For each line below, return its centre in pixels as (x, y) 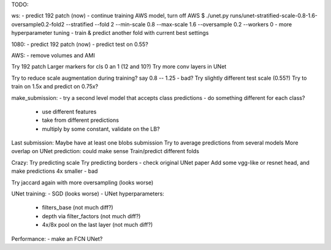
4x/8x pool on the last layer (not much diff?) (97, 225)
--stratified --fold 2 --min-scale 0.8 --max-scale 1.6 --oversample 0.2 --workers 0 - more (179, 24)
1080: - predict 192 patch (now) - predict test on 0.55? (80, 44)
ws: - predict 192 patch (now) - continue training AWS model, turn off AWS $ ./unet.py (120, 16)
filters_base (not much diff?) (78, 208)
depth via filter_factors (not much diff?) (91, 216)
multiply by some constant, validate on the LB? (101, 129)
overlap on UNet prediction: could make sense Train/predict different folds (105, 151)
